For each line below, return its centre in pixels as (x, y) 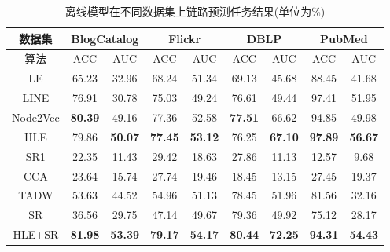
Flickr (185, 38)
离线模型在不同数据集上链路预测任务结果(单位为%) (195, 11)
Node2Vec (36, 117)
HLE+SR (36, 234)
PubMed (344, 38)
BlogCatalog (105, 38)
